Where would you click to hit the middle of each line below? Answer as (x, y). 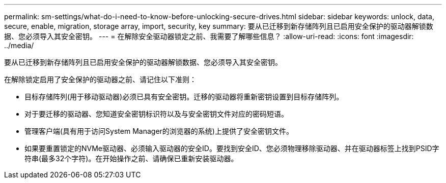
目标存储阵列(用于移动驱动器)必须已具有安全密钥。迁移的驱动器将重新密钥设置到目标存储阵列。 (184, 97)
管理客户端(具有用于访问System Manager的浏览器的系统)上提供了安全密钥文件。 (159, 131)
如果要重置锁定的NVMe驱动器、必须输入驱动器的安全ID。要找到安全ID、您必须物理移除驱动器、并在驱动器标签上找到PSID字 (232, 148)
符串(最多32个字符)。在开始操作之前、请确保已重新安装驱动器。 (131, 158)
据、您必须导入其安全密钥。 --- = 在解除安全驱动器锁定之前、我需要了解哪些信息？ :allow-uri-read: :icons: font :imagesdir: (209, 36)
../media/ (19, 45)
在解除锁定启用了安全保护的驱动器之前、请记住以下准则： (100, 79)
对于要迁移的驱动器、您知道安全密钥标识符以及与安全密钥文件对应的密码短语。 (156, 114)
